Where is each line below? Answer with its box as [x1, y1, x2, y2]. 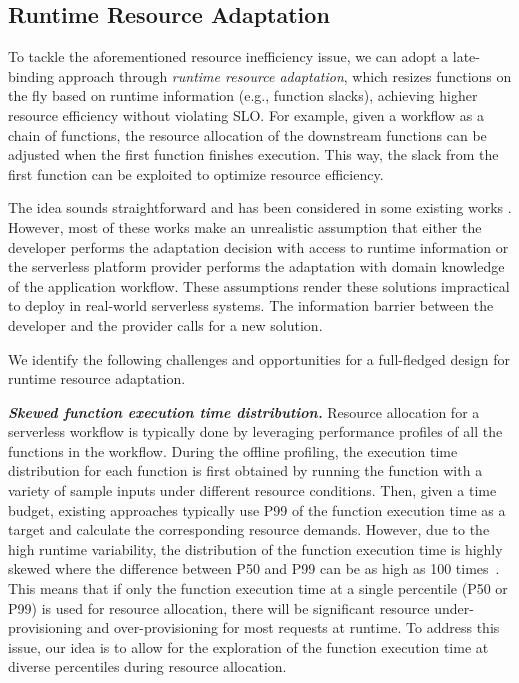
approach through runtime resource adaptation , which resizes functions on [58, 65, 512, 86]
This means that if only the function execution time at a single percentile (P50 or [8, 578, 508, 599]
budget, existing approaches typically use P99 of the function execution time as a [8, 499, 506, 520]
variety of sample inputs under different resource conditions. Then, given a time [8, 480, 497, 501]
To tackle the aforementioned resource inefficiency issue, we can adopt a [8, 46, 449, 67]
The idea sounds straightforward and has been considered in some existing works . [8, 197, 512, 218]
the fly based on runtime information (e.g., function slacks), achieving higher [8, 85, 478, 106]
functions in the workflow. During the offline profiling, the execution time [8, 440, 458, 461]
